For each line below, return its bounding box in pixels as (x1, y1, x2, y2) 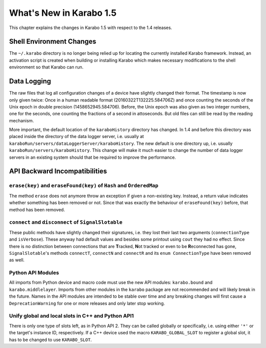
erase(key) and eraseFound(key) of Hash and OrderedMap (9, 182, 159, 189)
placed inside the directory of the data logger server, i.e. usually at (9, 134, 144, 139)
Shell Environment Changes (9, 37, 97, 46)
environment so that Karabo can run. (9, 64, 84, 70)
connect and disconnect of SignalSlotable (9, 219, 123, 226)
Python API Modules (9, 269, 59, 276)
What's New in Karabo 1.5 (9, 7, 117, 18)
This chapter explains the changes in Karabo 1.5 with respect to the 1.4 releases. (9, 25, 172, 31)
